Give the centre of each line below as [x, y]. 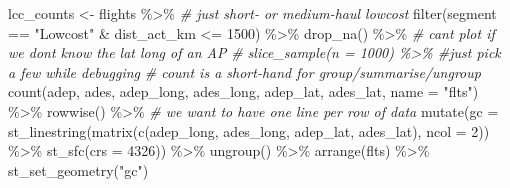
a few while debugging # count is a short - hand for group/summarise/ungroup [244, 71]
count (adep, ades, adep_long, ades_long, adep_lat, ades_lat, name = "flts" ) [243, 91]
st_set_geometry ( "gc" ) [78, 169]
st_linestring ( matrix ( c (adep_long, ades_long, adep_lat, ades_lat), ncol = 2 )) [249, 130]
